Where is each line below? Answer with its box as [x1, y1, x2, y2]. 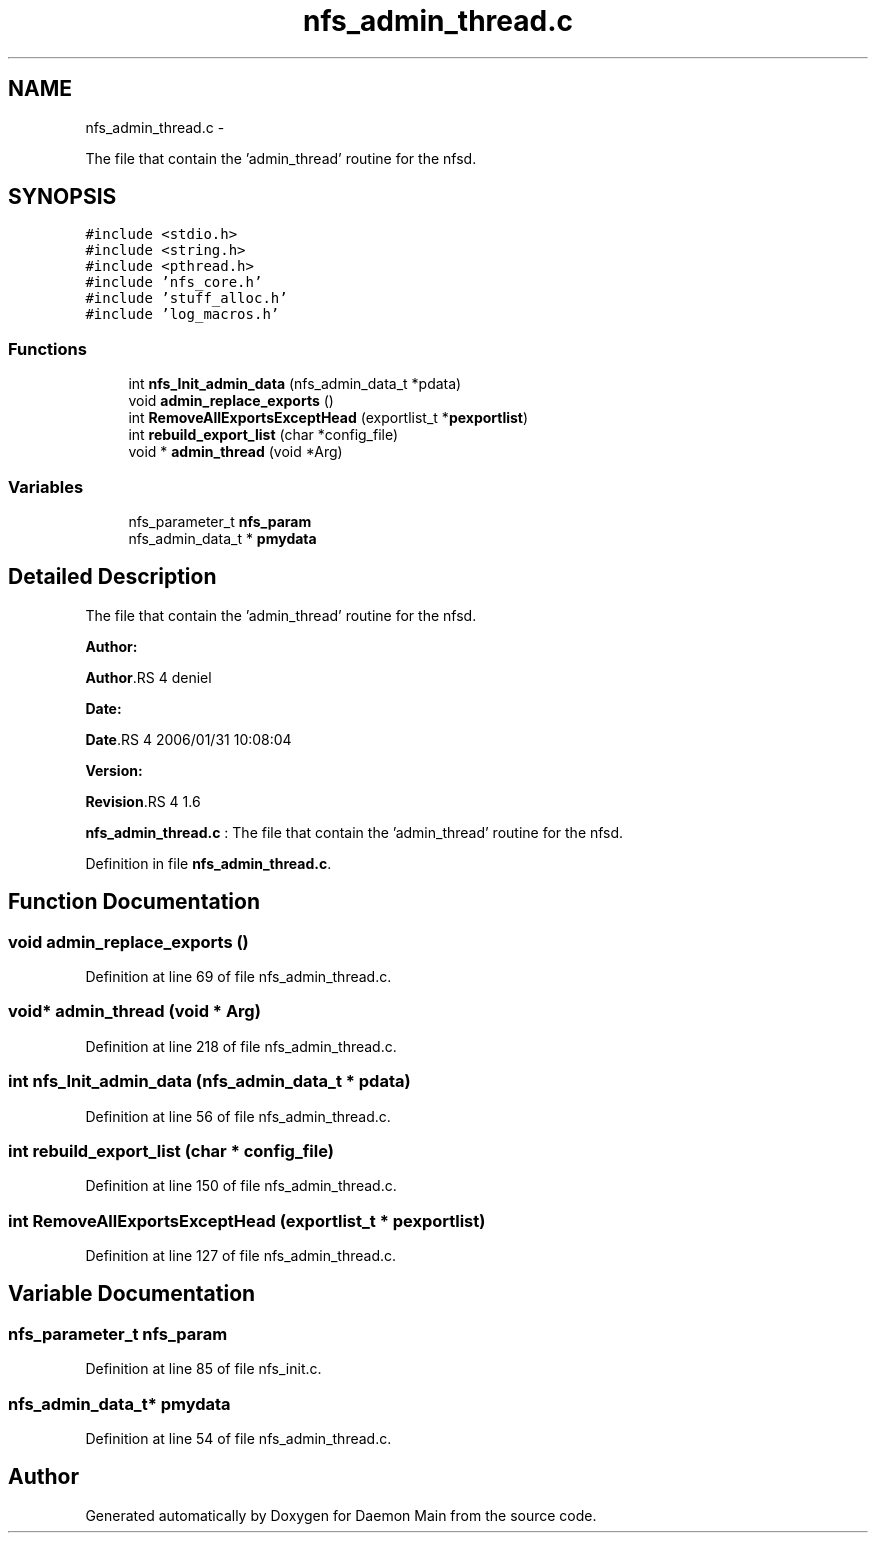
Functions [8, 338, 87, 359]
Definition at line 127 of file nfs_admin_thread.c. [85, 1247, 397, 1264]
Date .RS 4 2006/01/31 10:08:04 [85, 730, 292, 748]
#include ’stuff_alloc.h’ [85, 290, 288, 307]
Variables [8, 476, 84, 497]
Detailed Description [8, 564, 217, 590]
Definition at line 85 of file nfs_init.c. [85, 1360, 322, 1378]
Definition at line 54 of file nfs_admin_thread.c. [85, 1429, 392, 1447]
